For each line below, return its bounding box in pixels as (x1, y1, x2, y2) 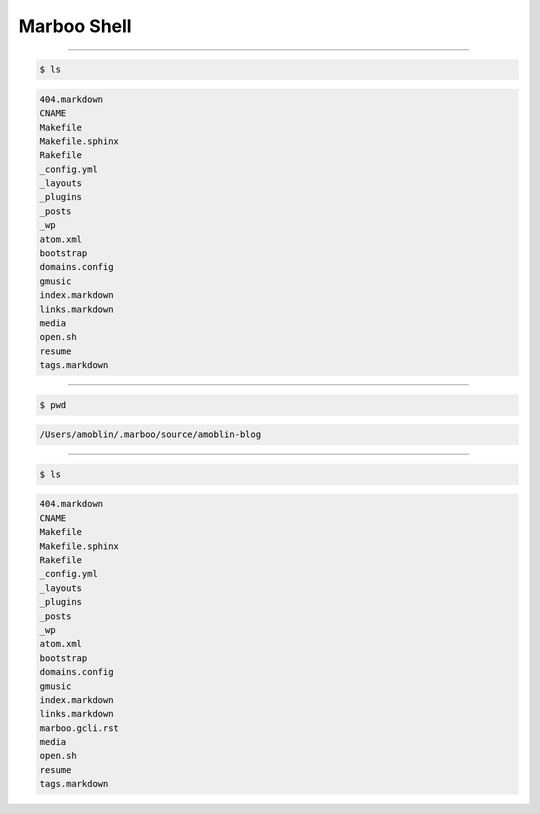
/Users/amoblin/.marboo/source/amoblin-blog (39, 429, 262, 440)
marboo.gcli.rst (39, 722, 120, 734)
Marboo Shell (18, 15, 132, 37)
